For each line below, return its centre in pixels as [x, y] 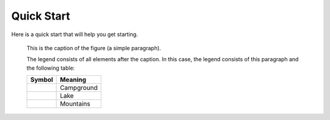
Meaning [73, 80]
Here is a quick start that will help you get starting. [75, 34]
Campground [79, 88]
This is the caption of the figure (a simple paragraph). [94, 48]
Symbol [42, 80]
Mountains [75, 104]
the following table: [51, 68]
